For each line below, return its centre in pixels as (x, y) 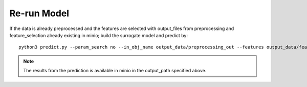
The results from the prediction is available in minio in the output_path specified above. (115, 71)
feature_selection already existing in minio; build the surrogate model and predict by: (98, 35)
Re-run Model (39, 13)
